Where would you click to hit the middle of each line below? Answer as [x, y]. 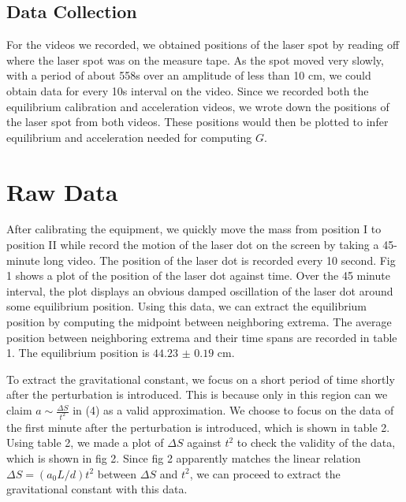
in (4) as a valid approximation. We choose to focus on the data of [233, 410]
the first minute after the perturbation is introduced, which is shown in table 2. [198, 427]
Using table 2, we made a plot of [85, 443]
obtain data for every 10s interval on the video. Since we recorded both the [188, 90]
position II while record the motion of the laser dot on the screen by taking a [193, 245]
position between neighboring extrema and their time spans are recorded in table [202, 337]
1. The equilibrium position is [78, 353]
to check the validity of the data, [316, 443]
